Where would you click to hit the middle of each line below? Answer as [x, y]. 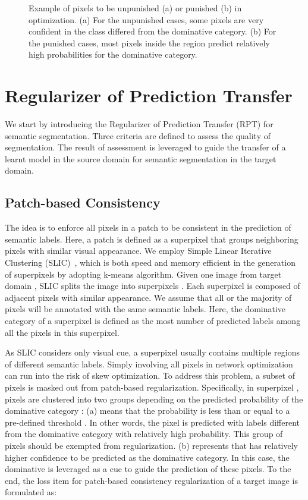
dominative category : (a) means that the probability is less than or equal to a [147, 411]
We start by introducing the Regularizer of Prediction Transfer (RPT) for [139, 124]
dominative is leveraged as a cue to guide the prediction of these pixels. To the [148, 469]
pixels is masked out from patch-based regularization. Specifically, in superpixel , [152, 387]
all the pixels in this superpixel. [62, 332]
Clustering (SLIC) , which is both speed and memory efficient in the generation [150, 262]
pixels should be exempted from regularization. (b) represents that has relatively [151, 445]
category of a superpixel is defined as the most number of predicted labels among [153, 321]
